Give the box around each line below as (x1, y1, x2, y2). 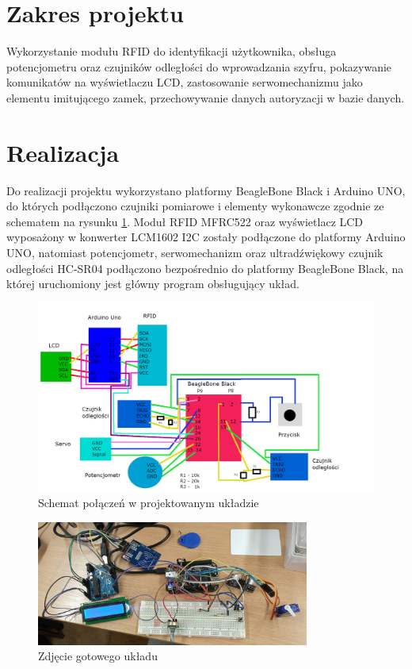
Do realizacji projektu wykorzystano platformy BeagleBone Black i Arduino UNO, (6, 182, 406, 198)
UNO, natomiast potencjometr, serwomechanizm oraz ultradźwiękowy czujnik (6, 244, 383, 260)
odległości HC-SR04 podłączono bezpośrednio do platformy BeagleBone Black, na (6, 260, 404, 276)
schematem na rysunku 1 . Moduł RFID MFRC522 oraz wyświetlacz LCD (6, 213, 364, 229)
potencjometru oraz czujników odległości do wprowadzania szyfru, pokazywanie (6, 58, 392, 75)
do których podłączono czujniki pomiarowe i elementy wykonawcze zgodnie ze (6, 198, 384, 214)
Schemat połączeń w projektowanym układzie (38, 494, 259, 511)
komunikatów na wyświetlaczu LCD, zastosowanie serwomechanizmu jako (6, 74, 363, 90)
